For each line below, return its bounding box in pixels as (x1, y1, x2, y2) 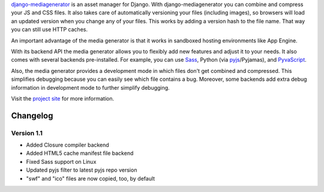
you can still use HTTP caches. (11, 26, 88, 33)
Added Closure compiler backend (26, 141, 109, 149)
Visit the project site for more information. (11, 95, 115, 102)
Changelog (11, 111, 53, 121)
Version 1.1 (11, 129, 43, 137)
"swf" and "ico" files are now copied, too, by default (26, 175, 155, 182)
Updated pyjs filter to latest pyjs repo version (26, 166, 137, 173)
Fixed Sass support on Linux (26, 158, 97, 165)
